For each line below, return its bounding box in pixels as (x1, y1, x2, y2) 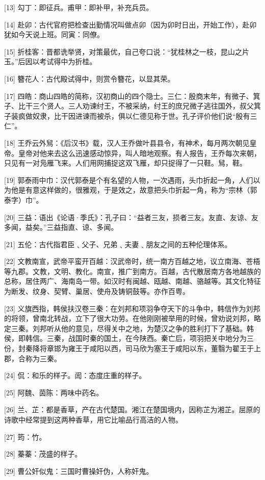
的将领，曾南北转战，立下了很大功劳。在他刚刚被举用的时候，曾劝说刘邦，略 (4, 313, 261, 324)
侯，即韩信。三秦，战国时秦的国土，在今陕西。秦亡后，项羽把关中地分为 (4, 333, 247, 343)
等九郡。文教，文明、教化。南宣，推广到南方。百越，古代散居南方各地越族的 (4, 265, 261, 276)
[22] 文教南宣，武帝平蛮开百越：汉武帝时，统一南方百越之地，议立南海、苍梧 (4, 256, 260, 266)
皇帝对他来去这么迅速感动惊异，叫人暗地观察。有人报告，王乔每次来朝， (18, 147, 261, 158)
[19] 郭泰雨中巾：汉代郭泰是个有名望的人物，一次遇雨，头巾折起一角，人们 (4, 174, 253, 185)
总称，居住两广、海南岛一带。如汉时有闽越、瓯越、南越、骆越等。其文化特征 (4, 276, 261, 286)
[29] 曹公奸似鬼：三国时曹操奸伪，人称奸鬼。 (4, 465, 153, 476)
